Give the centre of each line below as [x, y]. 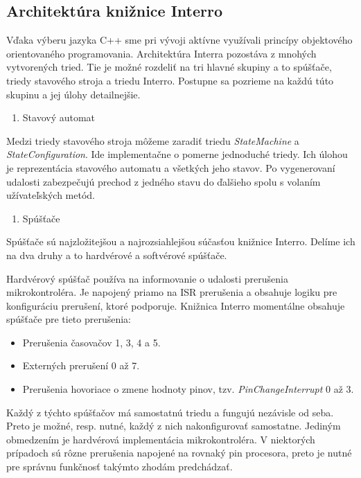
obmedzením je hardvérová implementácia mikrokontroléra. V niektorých [161, 439]
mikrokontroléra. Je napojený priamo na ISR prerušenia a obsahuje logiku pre [172, 292]
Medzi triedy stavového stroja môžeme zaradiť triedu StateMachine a [153, 140]
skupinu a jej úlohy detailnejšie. [73, 94]
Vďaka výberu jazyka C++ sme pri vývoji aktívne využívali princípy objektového [179, 40]
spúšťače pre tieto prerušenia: [69, 319]
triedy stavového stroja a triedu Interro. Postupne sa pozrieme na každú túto [170, 80]
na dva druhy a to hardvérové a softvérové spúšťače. [117, 255]
